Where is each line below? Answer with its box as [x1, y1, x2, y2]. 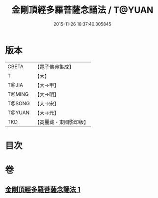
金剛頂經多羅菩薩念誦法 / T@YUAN [11, 4, 154, 16]
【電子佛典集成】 [34, 63, 75, 70]
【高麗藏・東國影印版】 [34, 118, 89, 125]
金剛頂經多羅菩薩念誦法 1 [5, 185, 81, 194]
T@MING [7, 90, 29, 97]
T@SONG [7, 100, 30, 107]
